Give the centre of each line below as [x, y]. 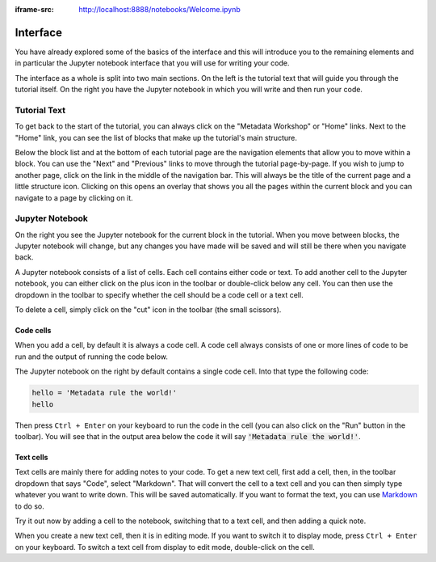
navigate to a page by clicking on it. [74, 197]
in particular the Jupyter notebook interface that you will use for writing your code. [152, 63]
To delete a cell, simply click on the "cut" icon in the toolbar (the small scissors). [148, 310]
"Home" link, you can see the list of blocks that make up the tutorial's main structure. [156, 137]
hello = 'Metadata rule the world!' [105, 393]
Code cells [33, 331]
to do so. [29, 506]
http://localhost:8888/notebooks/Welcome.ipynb [160, 9]
